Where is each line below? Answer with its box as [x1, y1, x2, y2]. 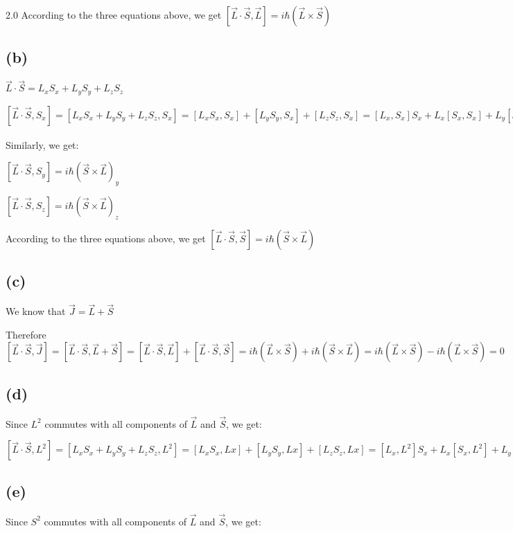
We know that [6, 304, 66, 318]
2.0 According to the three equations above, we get [6, 8, 222, 21]
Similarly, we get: [6, 137, 79, 152]
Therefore [6, 327, 46, 341]
